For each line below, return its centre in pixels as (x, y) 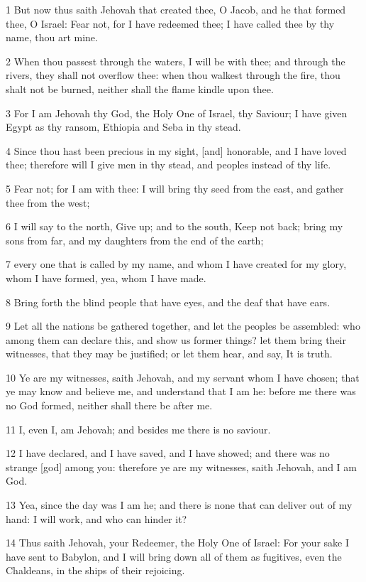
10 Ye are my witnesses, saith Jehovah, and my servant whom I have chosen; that (183, 377)
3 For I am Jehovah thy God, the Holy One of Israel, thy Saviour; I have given (177, 113)
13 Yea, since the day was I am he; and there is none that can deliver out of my (179, 505)
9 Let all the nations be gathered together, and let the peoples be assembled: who (183, 326)
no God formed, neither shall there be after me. (109, 405)
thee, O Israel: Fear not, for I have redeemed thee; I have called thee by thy (170, 23)
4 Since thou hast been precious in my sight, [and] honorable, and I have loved (176, 150)
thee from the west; (48, 202)
